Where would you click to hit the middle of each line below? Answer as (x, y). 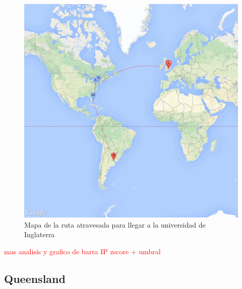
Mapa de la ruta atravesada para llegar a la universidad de (115, 224)
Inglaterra (40, 234)
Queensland (35, 278)
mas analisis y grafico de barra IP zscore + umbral (82, 251)
